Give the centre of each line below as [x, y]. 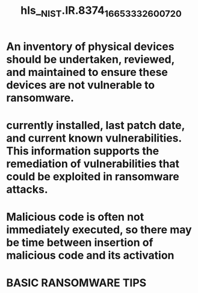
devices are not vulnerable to [81, 85]
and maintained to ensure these [87, 72]
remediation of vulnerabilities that [93, 164]
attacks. [27, 189]
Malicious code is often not [75, 217]
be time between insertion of [80, 243]
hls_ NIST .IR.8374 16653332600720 [101, 11]
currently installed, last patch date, [96, 125]
